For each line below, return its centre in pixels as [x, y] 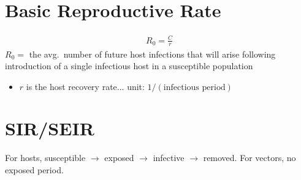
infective [169, 158]
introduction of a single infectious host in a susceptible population [129, 66]
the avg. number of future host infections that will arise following [152, 54]
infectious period [194, 87]
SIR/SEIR [50, 128]
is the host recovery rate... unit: [85, 86]
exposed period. [34, 170]
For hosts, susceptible [45, 158]
